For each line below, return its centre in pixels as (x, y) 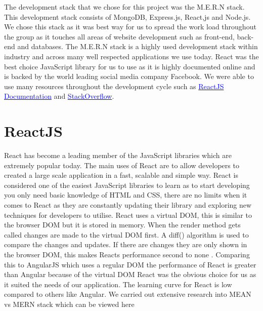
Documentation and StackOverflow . (59, 96)
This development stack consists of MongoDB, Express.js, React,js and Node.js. (127, 16)
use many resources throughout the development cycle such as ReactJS (114, 86)
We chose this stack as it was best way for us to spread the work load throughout (130, 27)
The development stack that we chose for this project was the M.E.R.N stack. (124, 7)
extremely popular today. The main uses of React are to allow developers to (122, 165)
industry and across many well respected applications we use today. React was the (131, 56)
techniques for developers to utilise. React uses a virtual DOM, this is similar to (128, 215)
